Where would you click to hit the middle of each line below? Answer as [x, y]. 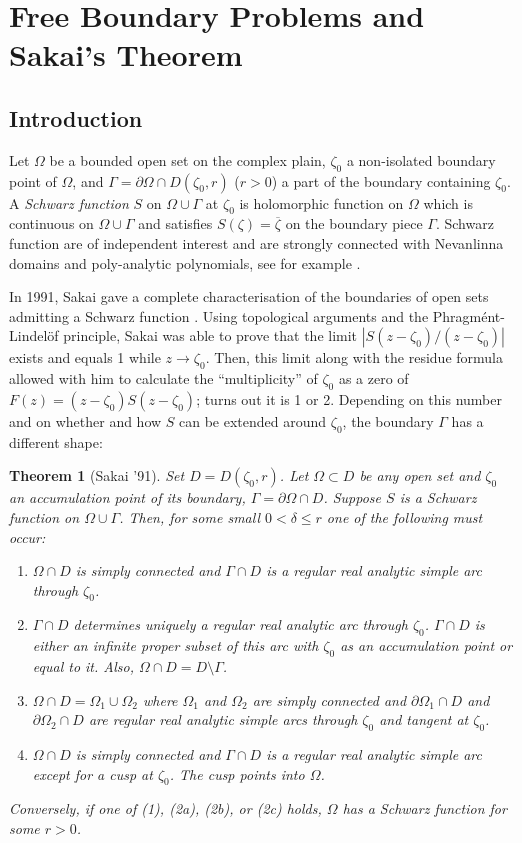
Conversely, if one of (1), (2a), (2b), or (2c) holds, [165, 808]
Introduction [76, 117]
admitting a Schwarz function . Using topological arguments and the [219, 315]
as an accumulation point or [426, 645]
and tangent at [424, 719]
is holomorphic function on [321, 202]
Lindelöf [34, 335]
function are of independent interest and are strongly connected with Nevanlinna [256, 242]
